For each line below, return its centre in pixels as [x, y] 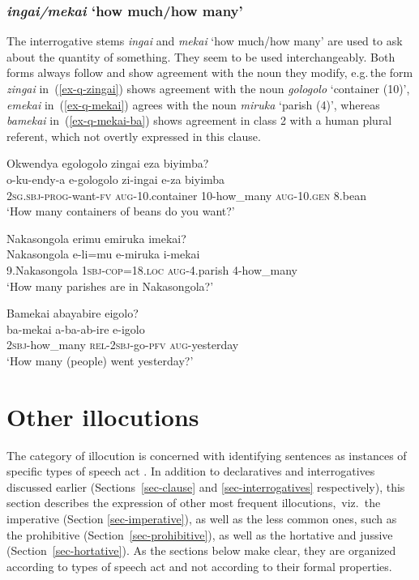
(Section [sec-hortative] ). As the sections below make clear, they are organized [201, 550]
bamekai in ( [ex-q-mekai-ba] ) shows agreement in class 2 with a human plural [199, 120]
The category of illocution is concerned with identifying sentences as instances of [207, 455]
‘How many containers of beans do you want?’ [121, 211]
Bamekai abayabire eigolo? [73, 313]
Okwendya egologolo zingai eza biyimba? [108, 163]
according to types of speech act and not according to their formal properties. [199, 566]
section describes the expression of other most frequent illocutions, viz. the [194, 503]
